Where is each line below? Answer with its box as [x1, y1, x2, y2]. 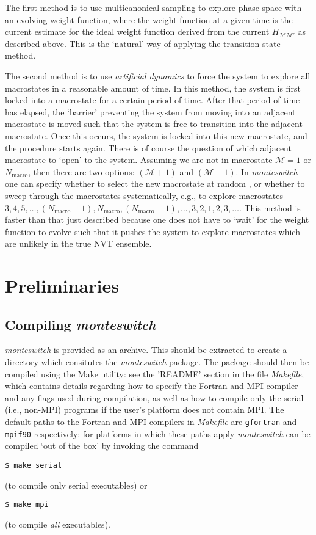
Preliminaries [5, 273, 119, 298]
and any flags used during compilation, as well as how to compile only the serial [5, 391, 304, 404]
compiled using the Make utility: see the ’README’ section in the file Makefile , [5, 367, 304, 380]
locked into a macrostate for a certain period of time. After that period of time [5, 93, 300, 106]
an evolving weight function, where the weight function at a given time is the [5, 13, 293, 26]
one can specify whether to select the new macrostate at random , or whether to [5, 177, 305, 190]
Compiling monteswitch [5, 315, 156, 333]
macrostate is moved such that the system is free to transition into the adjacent [5, 117, 303, 130]
